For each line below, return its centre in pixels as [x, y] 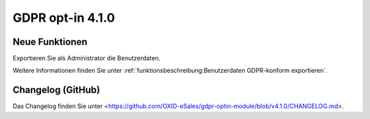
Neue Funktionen [50, 42]
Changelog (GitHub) [57, 90]
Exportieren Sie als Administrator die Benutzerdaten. [87, 58]
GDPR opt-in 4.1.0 [64, 18]
